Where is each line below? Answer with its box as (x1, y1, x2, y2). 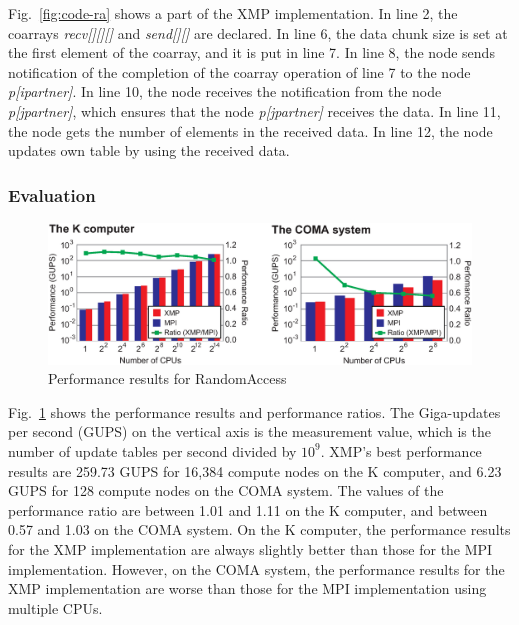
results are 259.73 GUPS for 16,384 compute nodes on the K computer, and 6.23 (8, 460, 502, 481)
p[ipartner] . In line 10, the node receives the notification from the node (8, 81, 442, 102)
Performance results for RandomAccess (48, 368, 287, 389)
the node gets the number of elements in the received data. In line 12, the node (8, 120, 493, 141)
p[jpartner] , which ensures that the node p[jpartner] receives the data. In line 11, (8, 100, 501, 121)
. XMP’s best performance (320, 440, 482, 461)
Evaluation (8, 182, 96, 207)
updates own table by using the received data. (8, 140, 290, 161)
